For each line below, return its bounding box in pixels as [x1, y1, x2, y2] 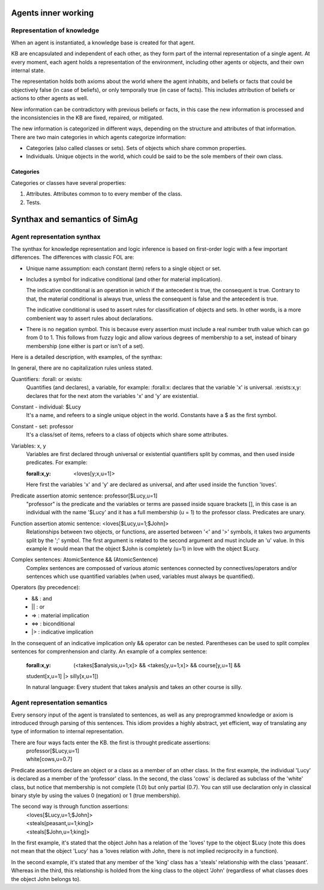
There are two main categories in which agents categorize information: [11, 133, 187, 140]
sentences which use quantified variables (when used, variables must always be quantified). [26, 573, 255, 580]
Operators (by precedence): [11, 584, 80, 591]
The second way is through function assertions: [11, 803, 129, 810]
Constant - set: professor [11, 422, 74, 430]
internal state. [11, 67, 45, 74]
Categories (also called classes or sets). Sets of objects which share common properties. [26, 145, 247, 152]
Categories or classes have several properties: [11, 179, 126, 186]
